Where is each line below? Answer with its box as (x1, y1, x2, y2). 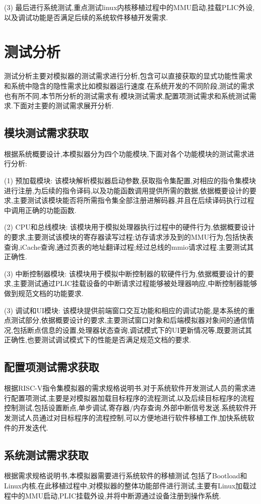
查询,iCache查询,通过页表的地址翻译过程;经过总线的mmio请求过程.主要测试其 (4, 241, 254, 252)
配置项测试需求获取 (4, 359, 99, 375)
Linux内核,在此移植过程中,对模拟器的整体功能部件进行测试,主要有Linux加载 (4, 480, 250, 490)
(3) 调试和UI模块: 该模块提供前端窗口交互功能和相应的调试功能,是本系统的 (4, 305, 248, 315)
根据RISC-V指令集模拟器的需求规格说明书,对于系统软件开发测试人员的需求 (4, 383, 249, 393)
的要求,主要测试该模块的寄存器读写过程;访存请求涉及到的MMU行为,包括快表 (4, 232, 253, 242)
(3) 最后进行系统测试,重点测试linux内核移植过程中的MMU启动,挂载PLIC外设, (4, 2, 255, 12)
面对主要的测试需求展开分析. (20, 100, 114, 111)
